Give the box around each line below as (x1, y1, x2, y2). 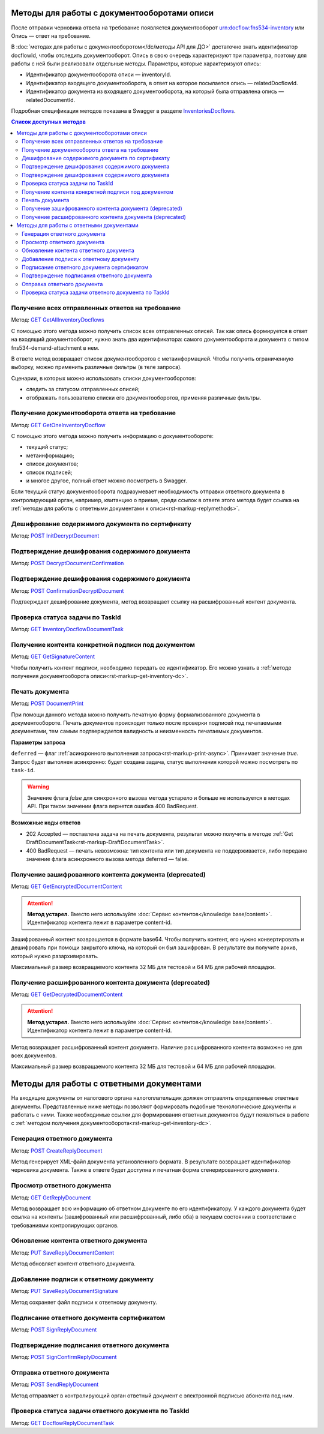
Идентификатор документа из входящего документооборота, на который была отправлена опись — (26, 88, 284, 95)
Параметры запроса (11, 739, 65, 746)
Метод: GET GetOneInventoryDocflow (11, 421, 106, 428)
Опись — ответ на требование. (11, 32, 91, 39)
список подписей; (26, 469, 73, 476)
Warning (27, 783, 49, 790)
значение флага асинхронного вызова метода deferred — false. (26, 856, 189, 863)
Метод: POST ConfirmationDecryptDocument (11, 587, 124, 594)
